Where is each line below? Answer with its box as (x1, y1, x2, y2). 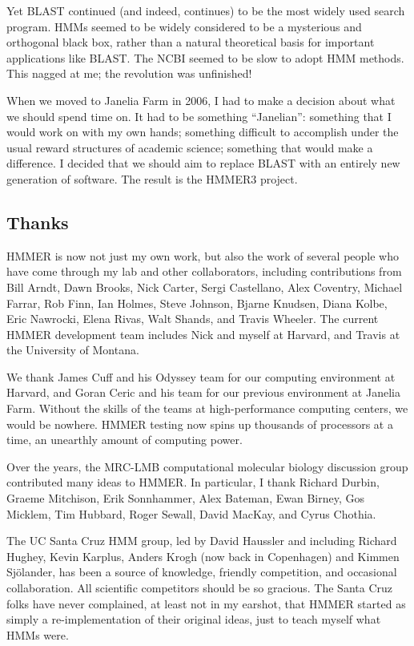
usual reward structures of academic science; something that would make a (6, 139, 373, 155)
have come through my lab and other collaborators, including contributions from (6, 263, 402, 280)
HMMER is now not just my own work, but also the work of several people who (6, 247, 400, 264)
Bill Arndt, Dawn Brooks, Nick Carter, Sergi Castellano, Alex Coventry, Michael (6, 278, 403, 295)
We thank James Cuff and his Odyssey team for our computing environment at (6, 368, 396, 385)
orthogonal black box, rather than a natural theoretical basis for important (6, 34, 375, 50)
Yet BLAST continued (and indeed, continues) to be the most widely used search (6, 2, 405, 18)
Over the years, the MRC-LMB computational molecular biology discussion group (6, 458, 408, 474)
